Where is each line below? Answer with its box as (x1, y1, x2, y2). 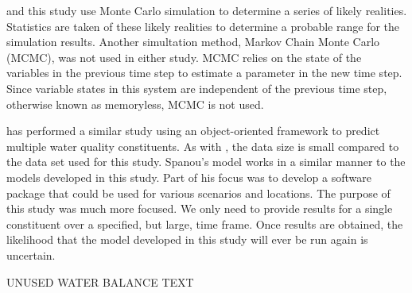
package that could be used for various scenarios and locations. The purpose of (6, 184, 391, 201)
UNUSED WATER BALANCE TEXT (6, 273, 194, 290)
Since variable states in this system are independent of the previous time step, (6, 79, 387, 96)
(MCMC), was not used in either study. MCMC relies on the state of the (6, 48, 362, 65)
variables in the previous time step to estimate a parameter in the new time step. (6, 64, 402, 81)
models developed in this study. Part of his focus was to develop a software (6, 168, 371, 185)
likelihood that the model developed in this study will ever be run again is (6, 231, 368, 248)
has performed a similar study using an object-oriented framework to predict (6, 122, 380, 139)
